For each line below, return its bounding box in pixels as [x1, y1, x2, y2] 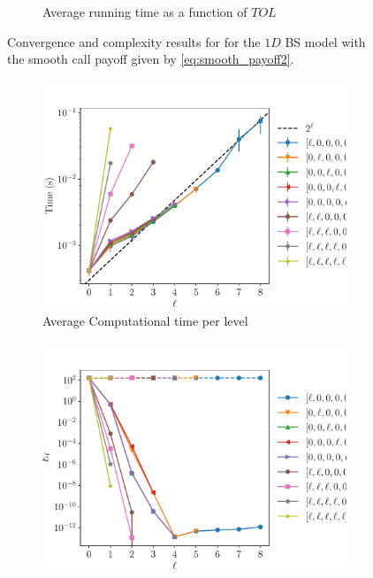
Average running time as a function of [42, 3, 247, 20]
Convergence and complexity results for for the [7, 32, 261, 50]
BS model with [285, 32, 366, 50]
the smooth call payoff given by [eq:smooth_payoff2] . [7, 50, 294, 68]
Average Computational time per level [42, 312, 248, 330]
